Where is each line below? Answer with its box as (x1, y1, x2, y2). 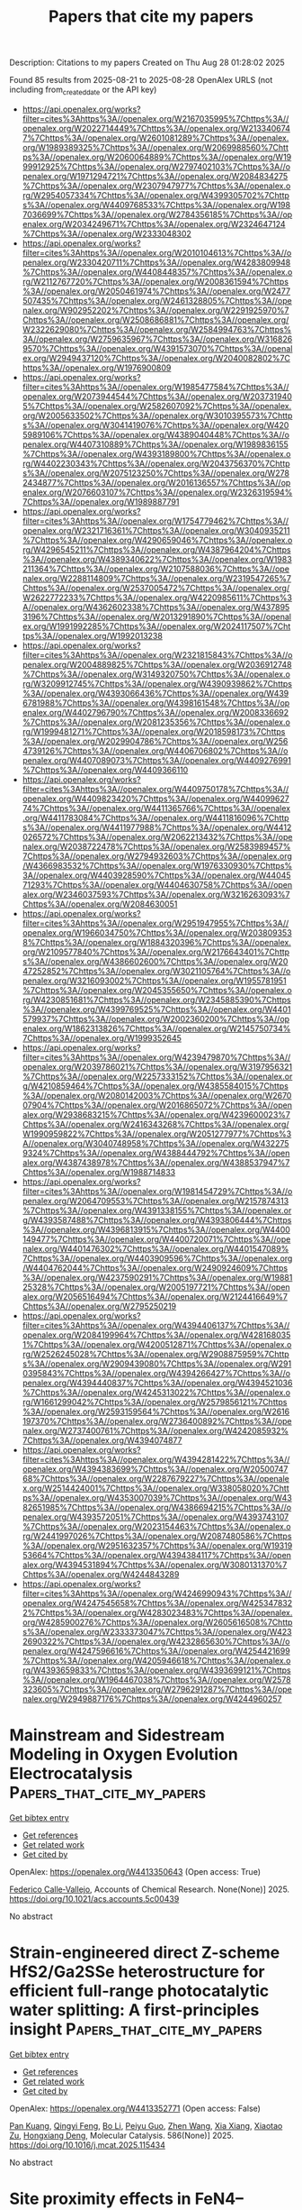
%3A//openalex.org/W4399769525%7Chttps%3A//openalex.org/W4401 (22, 1003, 291, 1015)
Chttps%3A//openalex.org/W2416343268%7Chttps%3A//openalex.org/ (22, 1119, 289, 1129)
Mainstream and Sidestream (9, 1725, 226, 1746)
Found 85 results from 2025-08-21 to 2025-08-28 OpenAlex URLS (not (9, 75, 273, 86)
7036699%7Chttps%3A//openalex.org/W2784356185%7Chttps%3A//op (22, 209, 293, 220)
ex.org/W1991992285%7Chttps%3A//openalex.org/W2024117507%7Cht (22, 620, 291, 632)
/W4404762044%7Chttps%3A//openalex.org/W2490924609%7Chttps (22, 1262, 289, 1273)
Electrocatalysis (9, 1764, 133, 1784)
